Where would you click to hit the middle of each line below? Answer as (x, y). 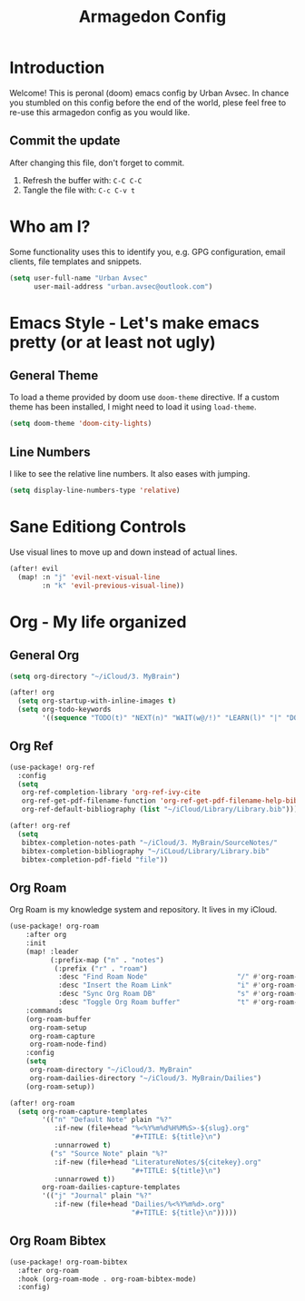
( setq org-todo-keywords (64, 710)
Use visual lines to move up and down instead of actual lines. (123, 552)
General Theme (54, 375)
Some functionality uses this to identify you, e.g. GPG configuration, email (148, 251)
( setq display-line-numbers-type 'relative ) (95, 491)
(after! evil (34, 568)
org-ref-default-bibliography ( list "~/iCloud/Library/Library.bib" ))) (160, 810)
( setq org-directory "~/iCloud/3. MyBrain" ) (95, 676)
